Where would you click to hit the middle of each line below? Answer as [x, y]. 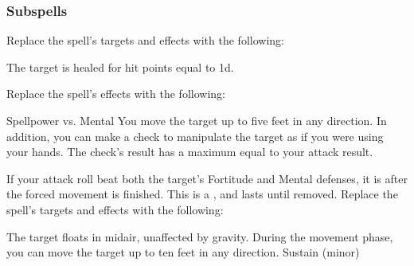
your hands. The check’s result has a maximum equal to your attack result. [190, 152]
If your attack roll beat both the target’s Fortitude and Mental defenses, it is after [207, 178]
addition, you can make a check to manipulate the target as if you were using [195, 136]
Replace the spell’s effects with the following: [116, 94]
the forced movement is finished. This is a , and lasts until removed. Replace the [202, 194]
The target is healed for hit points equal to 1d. [120, 66]
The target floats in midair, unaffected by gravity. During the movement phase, [200, 236]
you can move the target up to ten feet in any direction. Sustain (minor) [183, 252]
